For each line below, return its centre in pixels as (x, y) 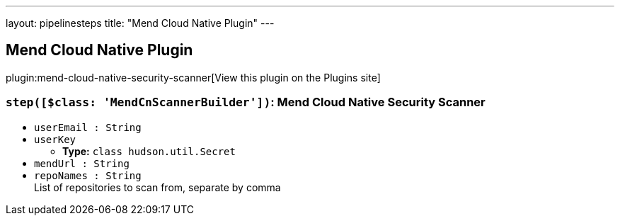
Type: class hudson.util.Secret (149, 151)
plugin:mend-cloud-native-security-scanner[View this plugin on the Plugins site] (193, 77)
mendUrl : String (82, 163)
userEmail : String (88, 127)
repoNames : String (88, 175)
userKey (55, 139)
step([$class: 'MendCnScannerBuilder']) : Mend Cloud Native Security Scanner (246, 102)
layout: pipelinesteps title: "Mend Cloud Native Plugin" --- (140, 23)
